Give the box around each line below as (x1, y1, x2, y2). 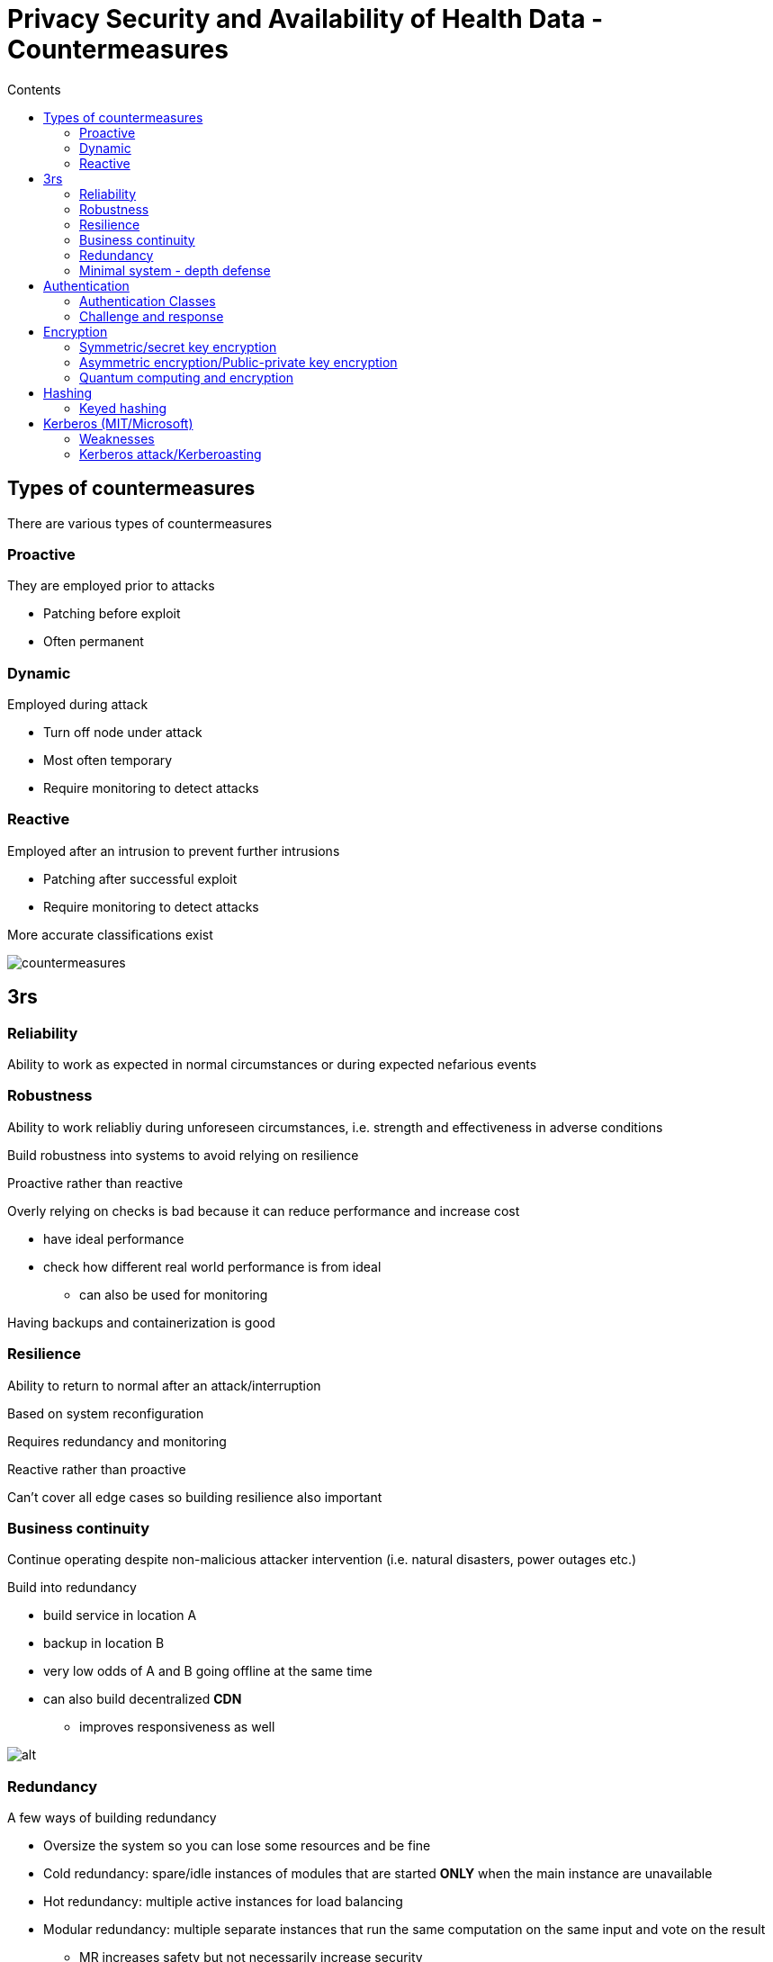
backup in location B (43, 1635, 165, 1651)
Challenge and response (79, 308, 224, 324)
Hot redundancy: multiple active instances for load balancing (43, 1894, 403, 1910)
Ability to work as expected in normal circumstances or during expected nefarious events (7, 1057, 537, 1073)
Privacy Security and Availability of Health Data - (7, 4, 604, 34)
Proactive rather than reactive (7, 1174, 184, 1191)
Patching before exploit (43, 606, 181, 622)
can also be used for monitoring (79, 1286, 268, 1302)
